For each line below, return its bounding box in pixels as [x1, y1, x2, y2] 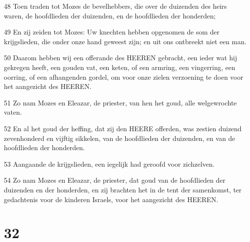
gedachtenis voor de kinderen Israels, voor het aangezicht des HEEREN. [4, 194, 218, 204]
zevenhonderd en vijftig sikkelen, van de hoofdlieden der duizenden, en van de [4, 133, 235, 143]
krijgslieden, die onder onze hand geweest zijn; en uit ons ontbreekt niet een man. [4, 36, 247, 46]
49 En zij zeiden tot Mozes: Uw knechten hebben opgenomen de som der [4, 27, 220, 37]
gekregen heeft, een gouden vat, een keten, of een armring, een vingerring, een [4, 62, 235, 72]
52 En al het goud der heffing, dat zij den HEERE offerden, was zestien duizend [4, 123, 242, 133]
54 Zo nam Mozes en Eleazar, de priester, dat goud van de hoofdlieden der [4, 175, 226, 185]
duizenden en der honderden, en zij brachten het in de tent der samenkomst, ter [4, 184, 242, 194]
